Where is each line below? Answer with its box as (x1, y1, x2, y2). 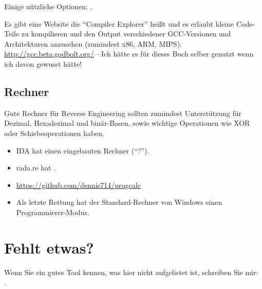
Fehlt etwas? (4, 237, 94, 258)
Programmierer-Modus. (16, 206, 89, 217)
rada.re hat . (16, 162, 56, 173)
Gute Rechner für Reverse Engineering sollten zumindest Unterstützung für (4, 107, 242, 118)
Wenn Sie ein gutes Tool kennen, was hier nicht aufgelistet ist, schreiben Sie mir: (4, 266, 258, 277)
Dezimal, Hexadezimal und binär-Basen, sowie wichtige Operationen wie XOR (4, 118, 250, 128)
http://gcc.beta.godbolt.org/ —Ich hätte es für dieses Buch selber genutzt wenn (4, 48, 254, 59)
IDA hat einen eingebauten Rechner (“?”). (16, 145, 149, 156)
